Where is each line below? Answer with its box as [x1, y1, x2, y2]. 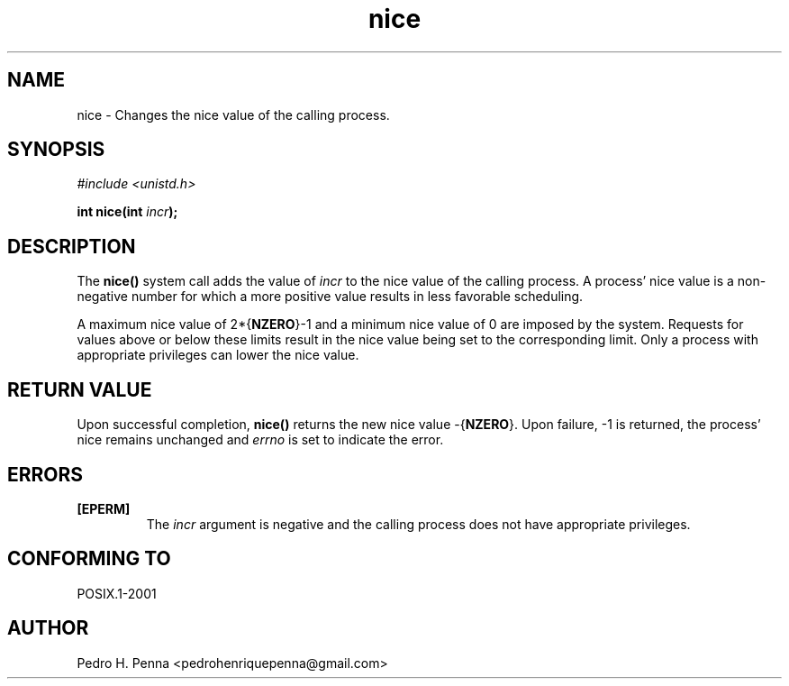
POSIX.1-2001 [77, 585, 157, 601]
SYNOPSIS [7, 138, 105, 161]
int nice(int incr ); [77, 204, 178, 220]
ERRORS [7, 462, 84, 486]
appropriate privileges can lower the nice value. [77, 347, 359, 363]
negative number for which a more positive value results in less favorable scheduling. [77, 288, 584, 305]
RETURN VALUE [7, 378, 152, 401]
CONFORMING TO [7, 547, 171, 571]
